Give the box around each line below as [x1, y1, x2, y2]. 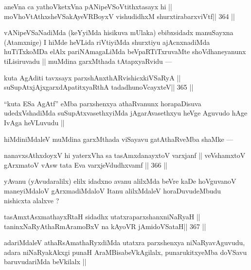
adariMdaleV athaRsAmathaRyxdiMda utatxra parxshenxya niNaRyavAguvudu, [4, 237, 245, 248]
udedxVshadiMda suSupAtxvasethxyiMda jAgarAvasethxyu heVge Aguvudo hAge [4, 108, 248, 118]
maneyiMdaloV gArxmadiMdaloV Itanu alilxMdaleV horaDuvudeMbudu [4, 185, 221, 195]
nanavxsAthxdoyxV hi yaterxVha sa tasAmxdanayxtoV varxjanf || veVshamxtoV [4, 150, 246, 160]
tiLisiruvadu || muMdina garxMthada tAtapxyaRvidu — [4, 56, 172, 66]
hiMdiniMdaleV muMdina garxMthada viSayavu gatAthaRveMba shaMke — [4, 134, 233, 144]
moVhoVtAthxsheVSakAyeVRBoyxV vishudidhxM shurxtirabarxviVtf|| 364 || [4, 11, 235, 21]
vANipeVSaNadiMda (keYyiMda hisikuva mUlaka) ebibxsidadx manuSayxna [4, 27, 233, 38]
